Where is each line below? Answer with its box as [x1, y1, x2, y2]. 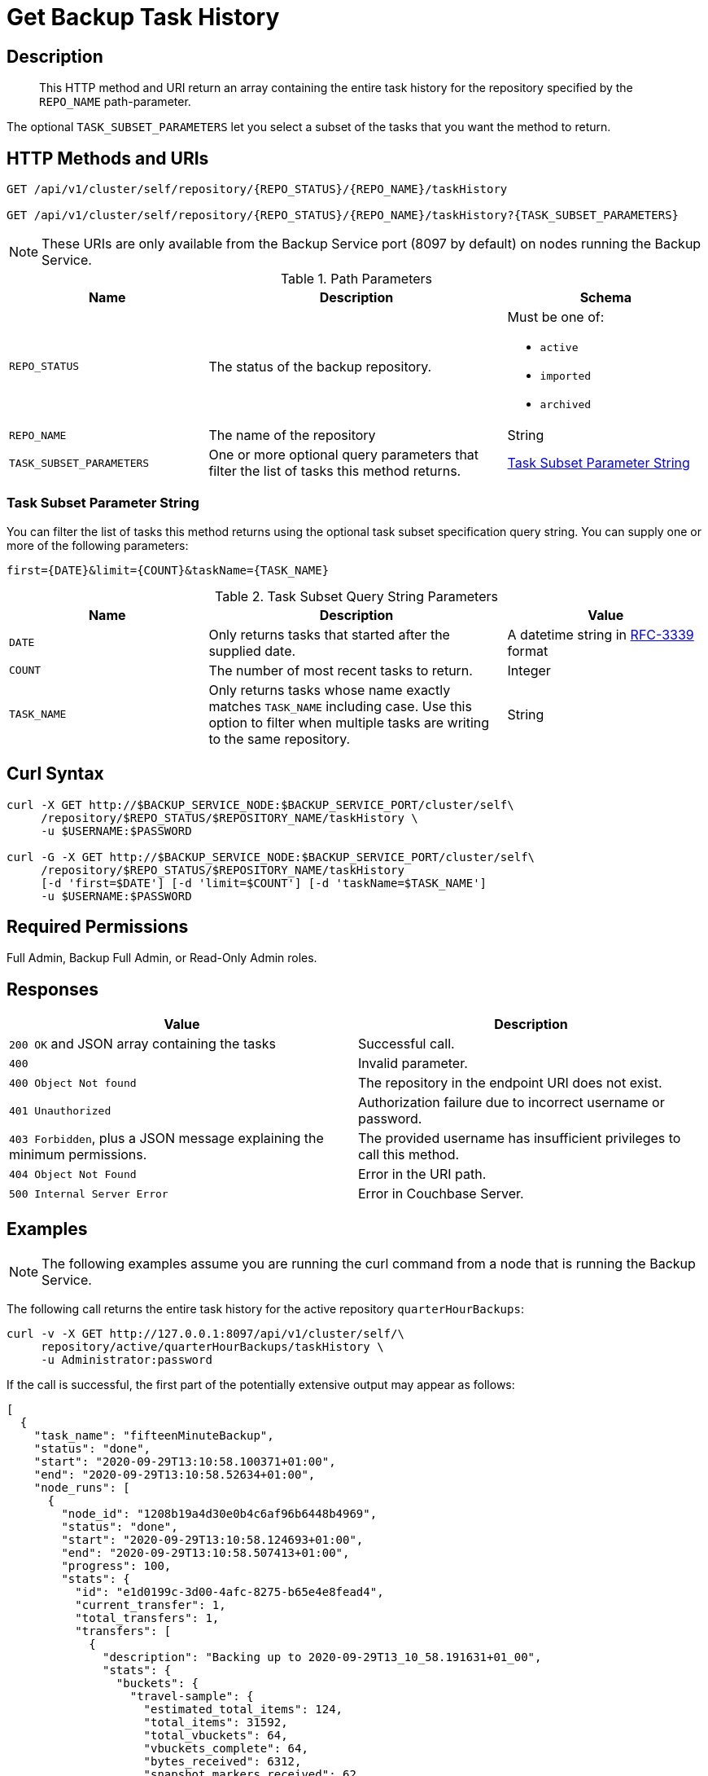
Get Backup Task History [7, 3, 280, 31]
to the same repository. [208, 730, 351, 747]
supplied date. [208, 642, 296, 659]
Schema [579, 289, 632, 306]
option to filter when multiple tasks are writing [208, 714, 490, 731]
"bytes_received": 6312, [143, 1755, 302, 1769]
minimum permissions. [9, 1146, 147, 1163]
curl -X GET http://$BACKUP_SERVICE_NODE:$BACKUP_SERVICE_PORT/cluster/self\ [7, 798, 514, 811]
